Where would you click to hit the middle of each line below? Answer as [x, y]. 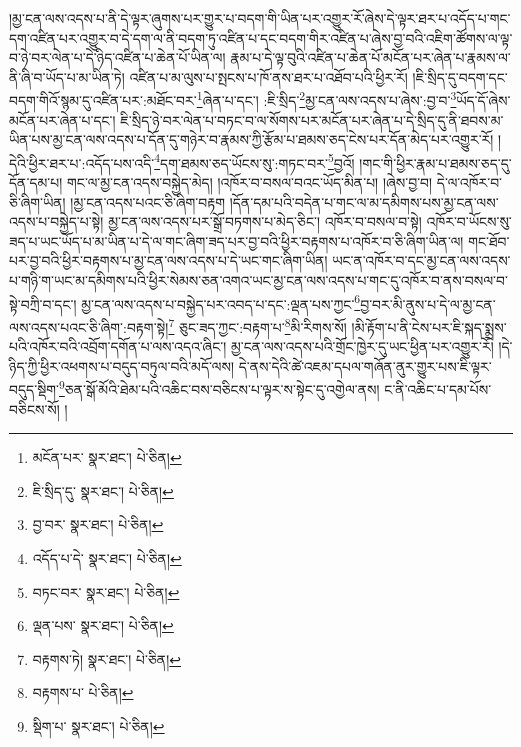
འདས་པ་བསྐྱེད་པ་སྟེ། [56, 221]
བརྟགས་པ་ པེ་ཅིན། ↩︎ [83, 692]
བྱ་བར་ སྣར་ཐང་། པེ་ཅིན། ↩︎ [98, 524]
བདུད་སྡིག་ [34, 388]
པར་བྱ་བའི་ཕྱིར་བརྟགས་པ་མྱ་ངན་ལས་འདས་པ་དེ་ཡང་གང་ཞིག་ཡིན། [168, 260]
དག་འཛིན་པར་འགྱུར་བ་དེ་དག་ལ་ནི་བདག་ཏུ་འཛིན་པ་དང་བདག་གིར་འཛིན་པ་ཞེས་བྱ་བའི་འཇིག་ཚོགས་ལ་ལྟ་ [261, 37]
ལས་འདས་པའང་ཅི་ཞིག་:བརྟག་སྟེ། [89, 326]
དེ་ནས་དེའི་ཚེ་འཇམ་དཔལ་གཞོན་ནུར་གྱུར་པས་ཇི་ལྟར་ [365, 365]
